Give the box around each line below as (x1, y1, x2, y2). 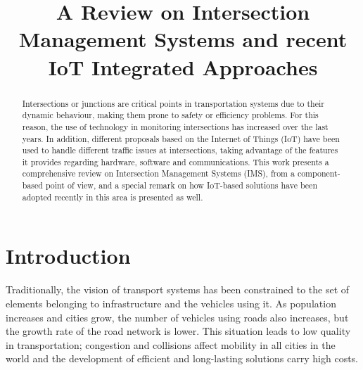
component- (297, 167, 340, 179)
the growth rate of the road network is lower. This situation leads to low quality (6, 324, 351, 338)
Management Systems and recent (18, 25, 348, 53)
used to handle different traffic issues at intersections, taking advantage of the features (22, 144, 338, 156)
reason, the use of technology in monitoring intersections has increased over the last (22, 120, 329, 132)
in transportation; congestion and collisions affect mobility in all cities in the (6, 337, 336, 352)
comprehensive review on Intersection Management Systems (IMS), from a (22, 167, 295, 179)
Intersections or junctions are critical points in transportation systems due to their (22, 97, 324, 109)
